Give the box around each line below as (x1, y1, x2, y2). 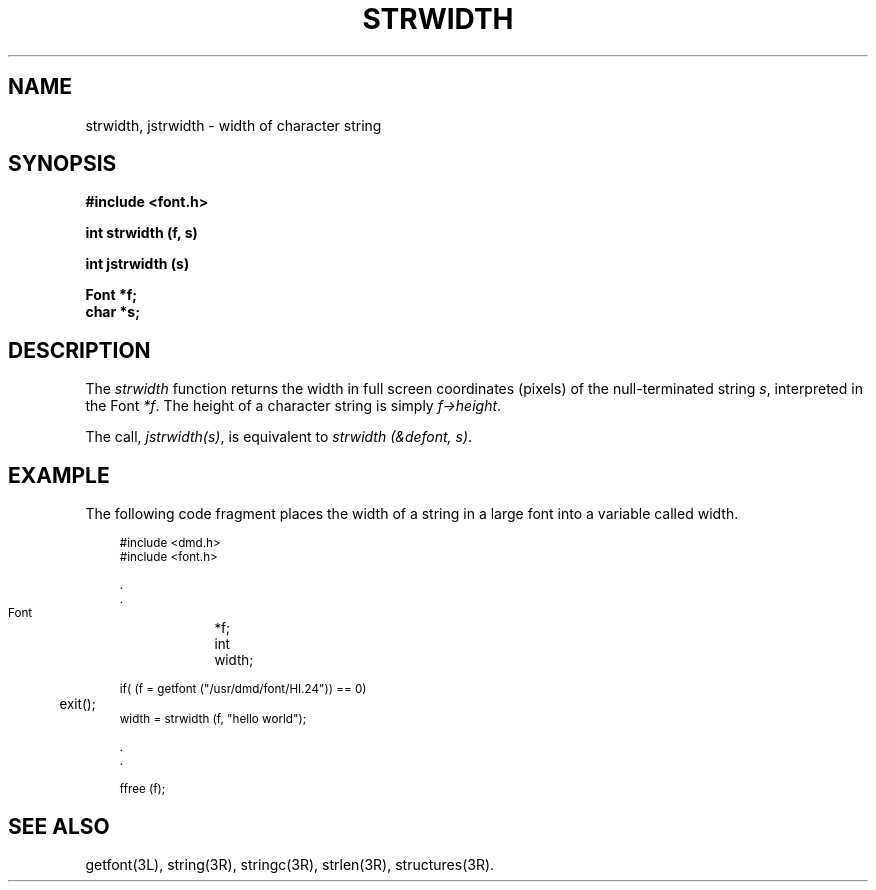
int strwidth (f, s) (85, 224, 198, 242)
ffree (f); (119, 782, 166, 797)
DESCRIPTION (8, 337, 151, 363)
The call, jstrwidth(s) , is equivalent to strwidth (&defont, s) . (85, 428, 473, 446)
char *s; (85, 303, 140, 321)
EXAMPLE (8, 462, 110, 488)
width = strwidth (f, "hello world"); (119, 712, 307, 727)
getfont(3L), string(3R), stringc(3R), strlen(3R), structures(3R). (85, 855, 495, 873)
